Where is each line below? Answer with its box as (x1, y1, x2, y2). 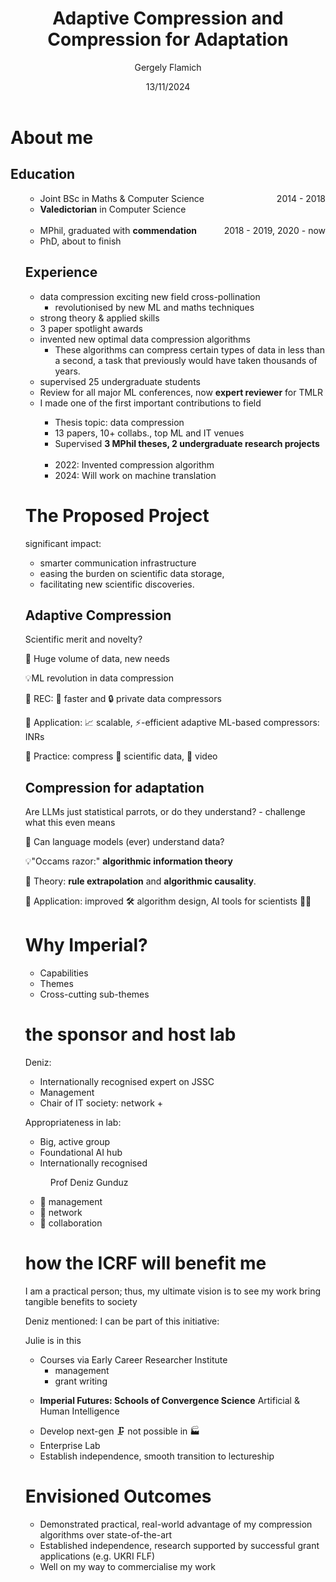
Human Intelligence (39, 1405, 120, 1417)
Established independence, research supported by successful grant (39, 1539, 320, 1551)
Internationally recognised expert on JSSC (39, 1076, 215, 1087)
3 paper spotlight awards (39, 322, 143, 334)
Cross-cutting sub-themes (39, 988, 150, 1001)
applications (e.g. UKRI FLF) (39, 1550, 156, 1562)
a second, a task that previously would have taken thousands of (54, 354, 318, 366)
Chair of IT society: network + (39, 1097, 164, 1109)
